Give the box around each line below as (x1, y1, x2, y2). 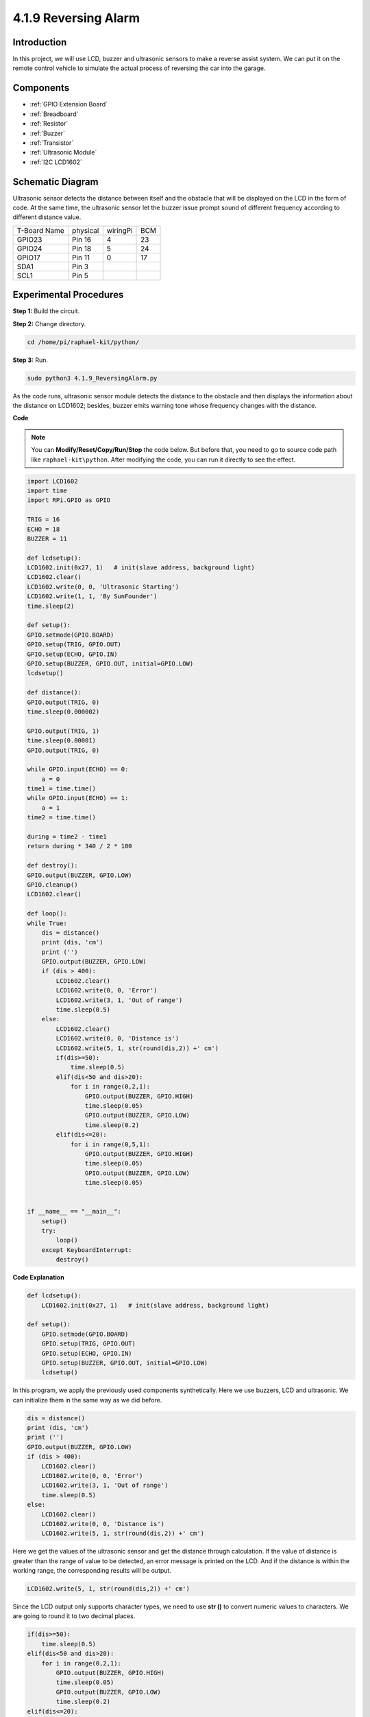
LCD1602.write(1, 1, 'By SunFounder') (27, 593, 158, 600)
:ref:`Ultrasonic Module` (29, 148, 97, 157)
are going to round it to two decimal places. (12, 1612, 136, 1620)
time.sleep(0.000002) (27, 707, 100, 716)
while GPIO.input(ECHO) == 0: (27, 766, 129, 773)
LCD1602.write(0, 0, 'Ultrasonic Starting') (27, 582, 180, 591)
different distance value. (12, 213, 82, 221)
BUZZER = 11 (27, 534, 68, 543)
